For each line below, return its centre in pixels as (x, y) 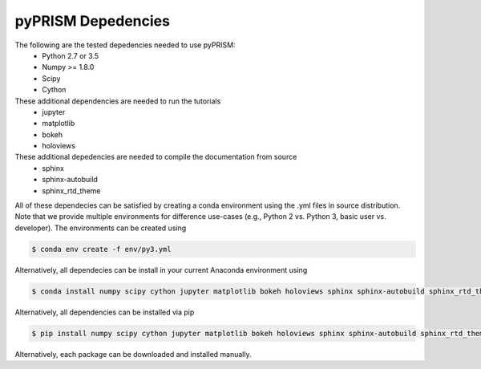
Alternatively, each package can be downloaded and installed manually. (133, 354)
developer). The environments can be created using (101, 228)
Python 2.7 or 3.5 (71, 55)
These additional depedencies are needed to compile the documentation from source (156, 157)
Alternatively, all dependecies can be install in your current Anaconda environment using (161, 270)
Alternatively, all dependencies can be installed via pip (105, 312)
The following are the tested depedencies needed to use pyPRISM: (125, 45)
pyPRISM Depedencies (92, 21)
